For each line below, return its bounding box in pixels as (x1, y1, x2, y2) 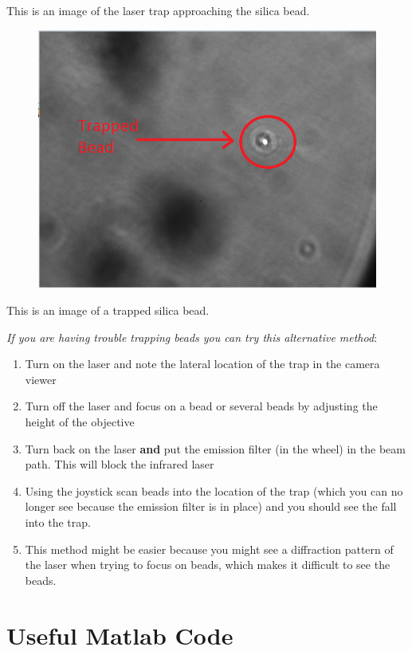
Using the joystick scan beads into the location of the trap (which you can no (25, 482, 403, 499)
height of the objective (25, 414, 135, 430)
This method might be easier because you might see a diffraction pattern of (25, 540, 394, 557)
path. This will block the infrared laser (25, 456, 214, 473)
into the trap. (25, 514, 91, 531)
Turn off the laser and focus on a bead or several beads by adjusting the (25, 398, 378, 414)
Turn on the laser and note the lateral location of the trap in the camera (25, 355, 380, 372)
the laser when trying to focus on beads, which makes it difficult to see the (25, 556, 390, 573)
